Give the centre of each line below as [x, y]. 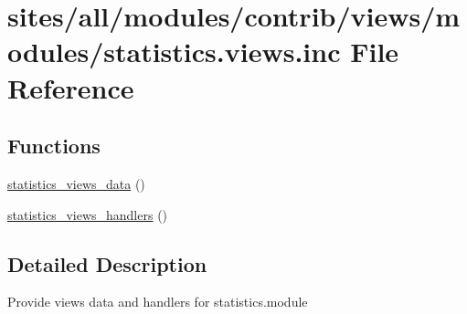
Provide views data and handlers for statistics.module [158, 302]
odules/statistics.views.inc [174, 52]
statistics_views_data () [76, 183]
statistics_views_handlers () [88, 214]
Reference [71, 87]
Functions [54, 146]
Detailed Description [107, 263]
